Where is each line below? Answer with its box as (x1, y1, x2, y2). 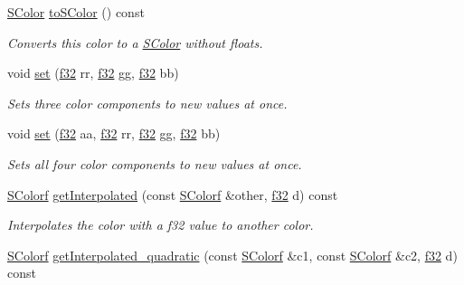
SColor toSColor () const (7, 3, 145, 21)
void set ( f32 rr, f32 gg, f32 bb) (7, 63, 179, 82)
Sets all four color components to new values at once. (7, 154, 302, 173)
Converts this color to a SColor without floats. (7, 33, 263, 52)
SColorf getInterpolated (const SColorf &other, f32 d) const (7, 185, 338, 204)
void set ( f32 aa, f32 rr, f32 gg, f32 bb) (7, 124, 221, 143)
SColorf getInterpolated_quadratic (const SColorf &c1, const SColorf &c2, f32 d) (7, 245, 458, 264)
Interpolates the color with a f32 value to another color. (7, 215, 314, 234)
